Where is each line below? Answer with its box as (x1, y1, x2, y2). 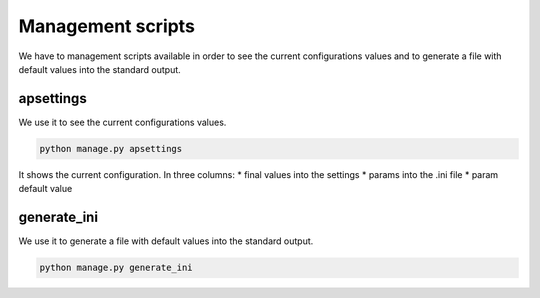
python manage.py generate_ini (39, 262, 194, 274)
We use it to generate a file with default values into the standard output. (18, 235, 314, 247)
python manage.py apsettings (39, 143, 183, 154)
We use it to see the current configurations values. (18, 116, 227, 128)
